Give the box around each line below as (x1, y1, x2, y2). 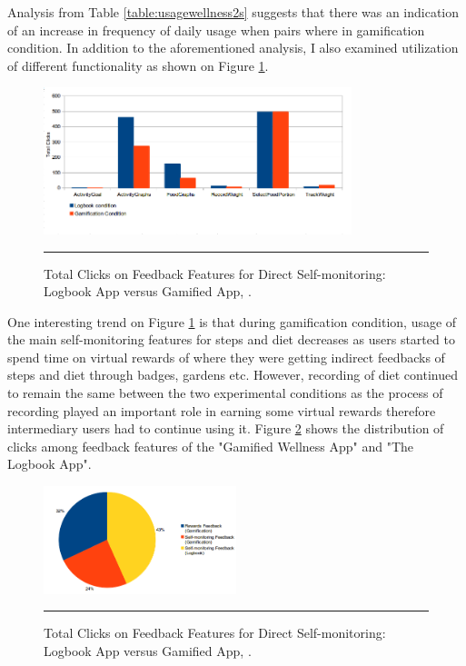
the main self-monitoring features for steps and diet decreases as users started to (7, 330, 455, 349)
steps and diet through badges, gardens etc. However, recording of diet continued (7, 365, 458, 384)
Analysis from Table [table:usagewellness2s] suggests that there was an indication (7, 3, 460, 21)
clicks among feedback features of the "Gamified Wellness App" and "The (7, 436, 414, 455)
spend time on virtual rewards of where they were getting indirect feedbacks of (7, 347, 445, 366)
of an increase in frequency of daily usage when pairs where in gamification (7, 20, 425, 39)
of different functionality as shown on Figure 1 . (7, 55, 269, 75)
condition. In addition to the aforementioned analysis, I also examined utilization (7, 38, 459, 57)
